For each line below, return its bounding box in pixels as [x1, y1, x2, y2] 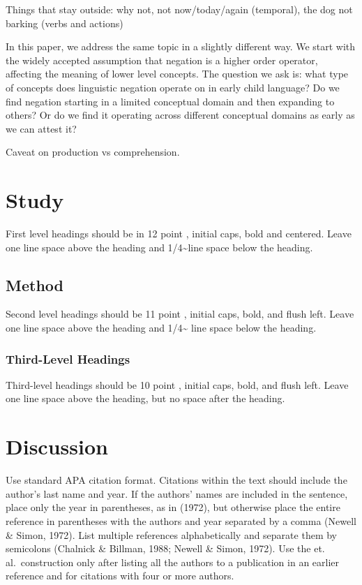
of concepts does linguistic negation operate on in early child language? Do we [6, 80, 340, 94]
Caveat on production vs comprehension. [6, 145, 180, 159]
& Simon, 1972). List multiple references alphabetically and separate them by [6, 527, 337, 542]
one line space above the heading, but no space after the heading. [6, 391, 285, 406]
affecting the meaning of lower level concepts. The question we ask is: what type [6, 66, 349, 81]
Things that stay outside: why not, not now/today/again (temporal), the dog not [6, 2, 353, 16]
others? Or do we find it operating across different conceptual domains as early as [6, 108, 355, 122]
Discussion [6, 432, 108, 461]
